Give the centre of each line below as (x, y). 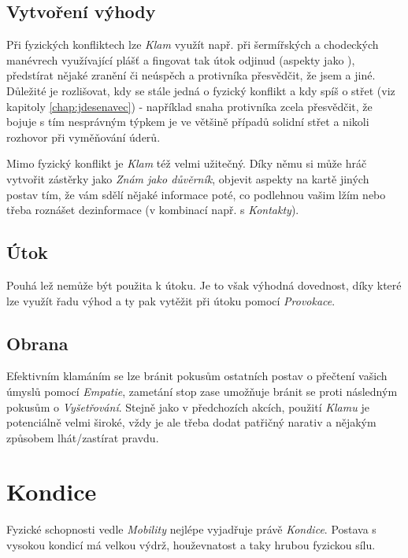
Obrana (37, 343)
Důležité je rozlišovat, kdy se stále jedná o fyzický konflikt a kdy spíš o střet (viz (201, 90)
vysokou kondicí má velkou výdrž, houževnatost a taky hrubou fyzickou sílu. (191, 545)
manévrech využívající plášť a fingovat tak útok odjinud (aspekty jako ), (181, 59)
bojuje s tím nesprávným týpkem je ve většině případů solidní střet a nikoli (188, 122)
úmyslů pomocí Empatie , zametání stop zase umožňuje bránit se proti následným (202, 391)
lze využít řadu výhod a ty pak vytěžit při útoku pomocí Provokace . (171, 300)
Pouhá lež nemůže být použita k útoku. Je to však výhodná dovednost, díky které (204, 285)
